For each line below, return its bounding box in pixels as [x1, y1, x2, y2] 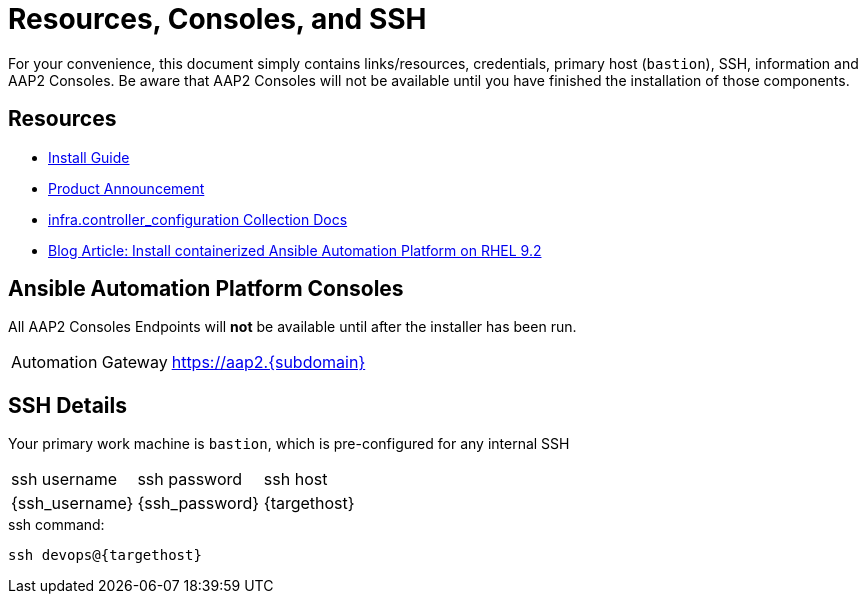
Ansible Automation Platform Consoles [8, 276, 404, 302]
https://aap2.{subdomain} [171, 352, 366, 373]
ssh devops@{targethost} [8, 547, 202, 564]
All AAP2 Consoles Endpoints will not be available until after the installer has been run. [8, 318, 577, 336]
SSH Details [8, 392, 127, 418]
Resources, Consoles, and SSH [8, 2, 427, 36]
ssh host [263, 469, 328, 490]
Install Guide [48, 148, 130, 166]
